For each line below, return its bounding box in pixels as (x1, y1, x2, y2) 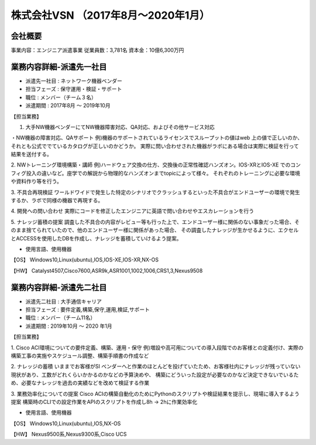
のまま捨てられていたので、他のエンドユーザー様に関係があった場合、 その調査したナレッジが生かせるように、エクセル (11, 226, 299, 234)
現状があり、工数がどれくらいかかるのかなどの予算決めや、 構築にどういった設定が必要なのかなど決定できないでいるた (11, 371, 299, 378)
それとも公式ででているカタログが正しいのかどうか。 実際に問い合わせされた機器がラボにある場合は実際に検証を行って (11, 142, 299, 150)
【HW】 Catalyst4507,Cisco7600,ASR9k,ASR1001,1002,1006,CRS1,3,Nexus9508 (11, 267, 203, 274)
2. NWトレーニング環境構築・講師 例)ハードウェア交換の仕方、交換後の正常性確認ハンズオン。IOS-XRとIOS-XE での (11, 161, 291, 168)
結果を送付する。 (11, 151, 52, 158)
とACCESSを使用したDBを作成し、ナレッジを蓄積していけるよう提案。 (11, 235, 182, 242)
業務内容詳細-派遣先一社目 (11, 62, 107, 72)
